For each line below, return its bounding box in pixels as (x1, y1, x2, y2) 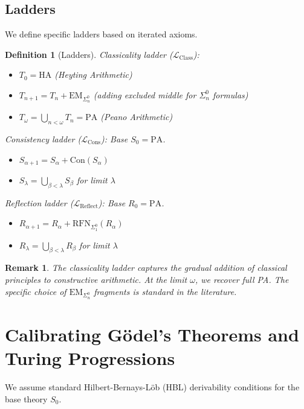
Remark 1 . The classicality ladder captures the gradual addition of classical (5, 261, 287, 274)
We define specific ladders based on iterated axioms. (5, 28, 198, 40)
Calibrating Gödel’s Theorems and (5, 322, 299, 346)
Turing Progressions (5, 346, 175, 370)
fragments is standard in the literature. (94, 285, 237, 297)
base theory (5, 392, 48, 405)
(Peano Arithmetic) (100, 110, 173, 123)
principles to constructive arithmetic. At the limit (5, 273, 187, 285)
